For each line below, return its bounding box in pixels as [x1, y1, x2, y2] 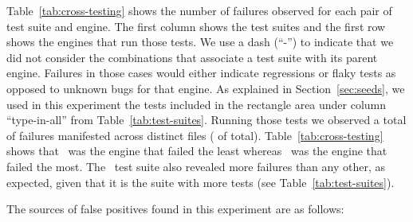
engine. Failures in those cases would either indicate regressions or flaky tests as [6, 64, 396, 81]
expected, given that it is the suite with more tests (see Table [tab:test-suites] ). [6, 173, 395, 190]
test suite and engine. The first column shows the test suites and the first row [6, 18, 386, 34]
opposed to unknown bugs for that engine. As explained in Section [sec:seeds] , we [6, 80, 405, 96]
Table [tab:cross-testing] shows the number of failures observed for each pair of [6, 2, 392, 18]
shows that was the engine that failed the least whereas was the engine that [6, 142, 387, 159]
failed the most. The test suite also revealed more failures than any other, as [6, 158, 386, 174]
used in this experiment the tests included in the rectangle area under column [6, 95, 387, 112]
